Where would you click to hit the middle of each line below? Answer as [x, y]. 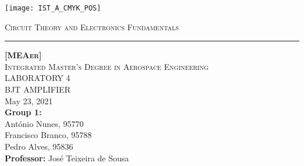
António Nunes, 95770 [44, 123]
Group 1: [23, 112]
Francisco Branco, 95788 [48, 135]
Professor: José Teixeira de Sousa [67, 158]
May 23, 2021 [29, 100]
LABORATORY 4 [37, 78]
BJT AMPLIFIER [38, 89]
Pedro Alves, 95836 [39, 146]
